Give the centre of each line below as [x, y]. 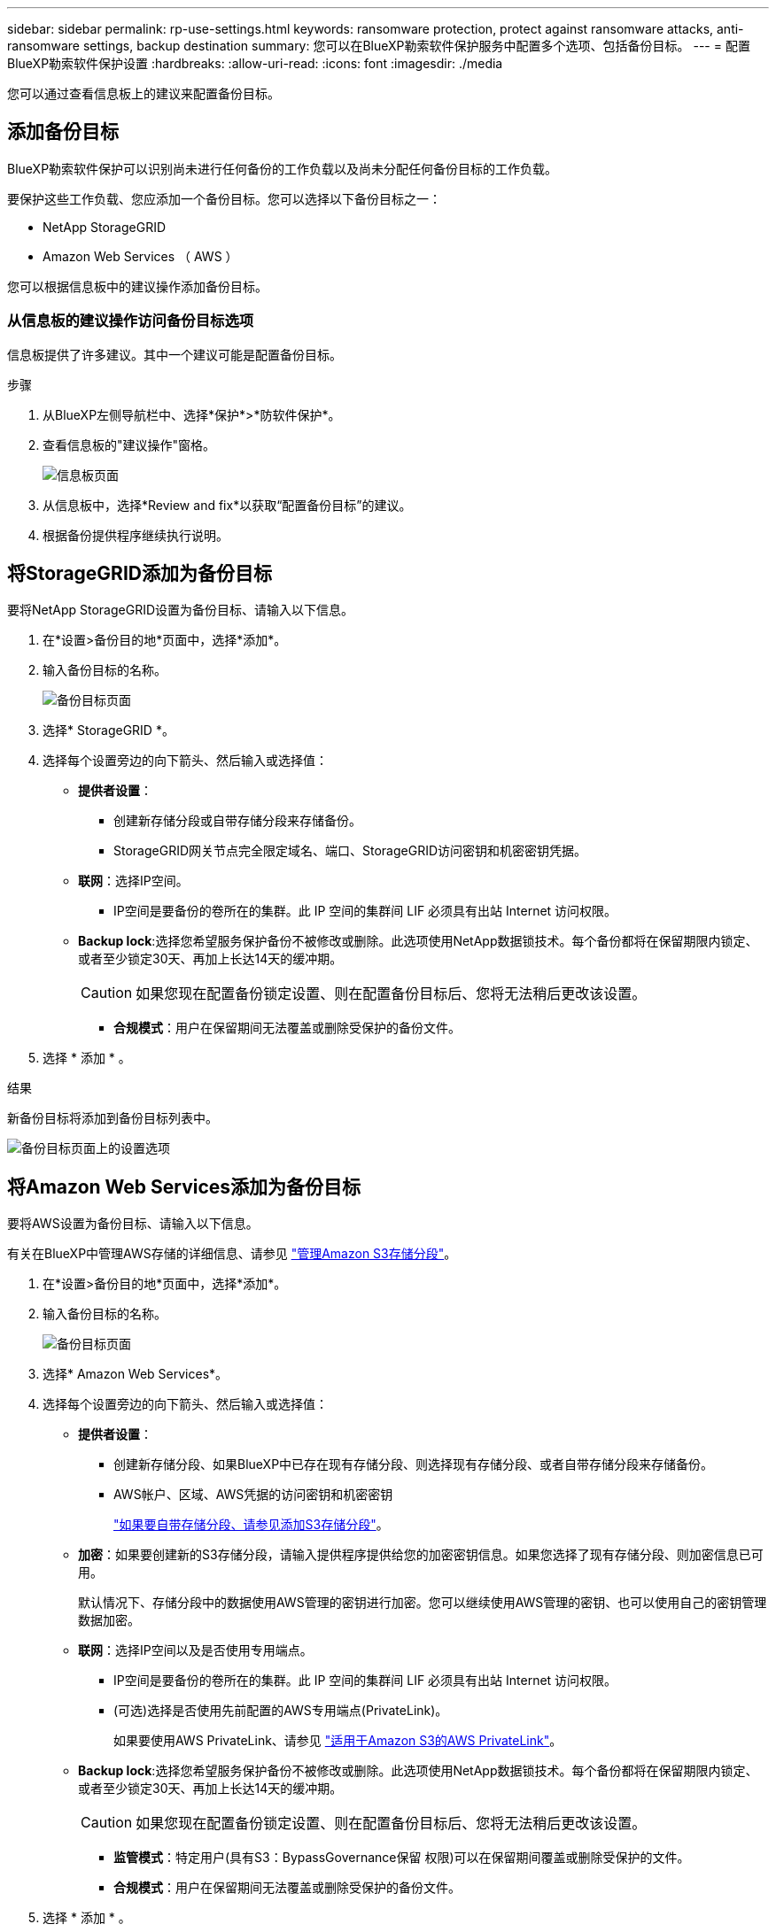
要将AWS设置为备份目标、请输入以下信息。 [133, 1224]
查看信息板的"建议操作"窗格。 [129, 444]
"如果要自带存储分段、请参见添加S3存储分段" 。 [251, 1525]
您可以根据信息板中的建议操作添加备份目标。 [137, 286]
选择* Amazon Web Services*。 [136, 1374]
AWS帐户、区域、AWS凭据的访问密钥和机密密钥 [253, 1495]
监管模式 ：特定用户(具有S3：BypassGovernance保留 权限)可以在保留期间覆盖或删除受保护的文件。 [402, 1858]
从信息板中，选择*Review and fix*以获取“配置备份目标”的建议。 [227, 505]
